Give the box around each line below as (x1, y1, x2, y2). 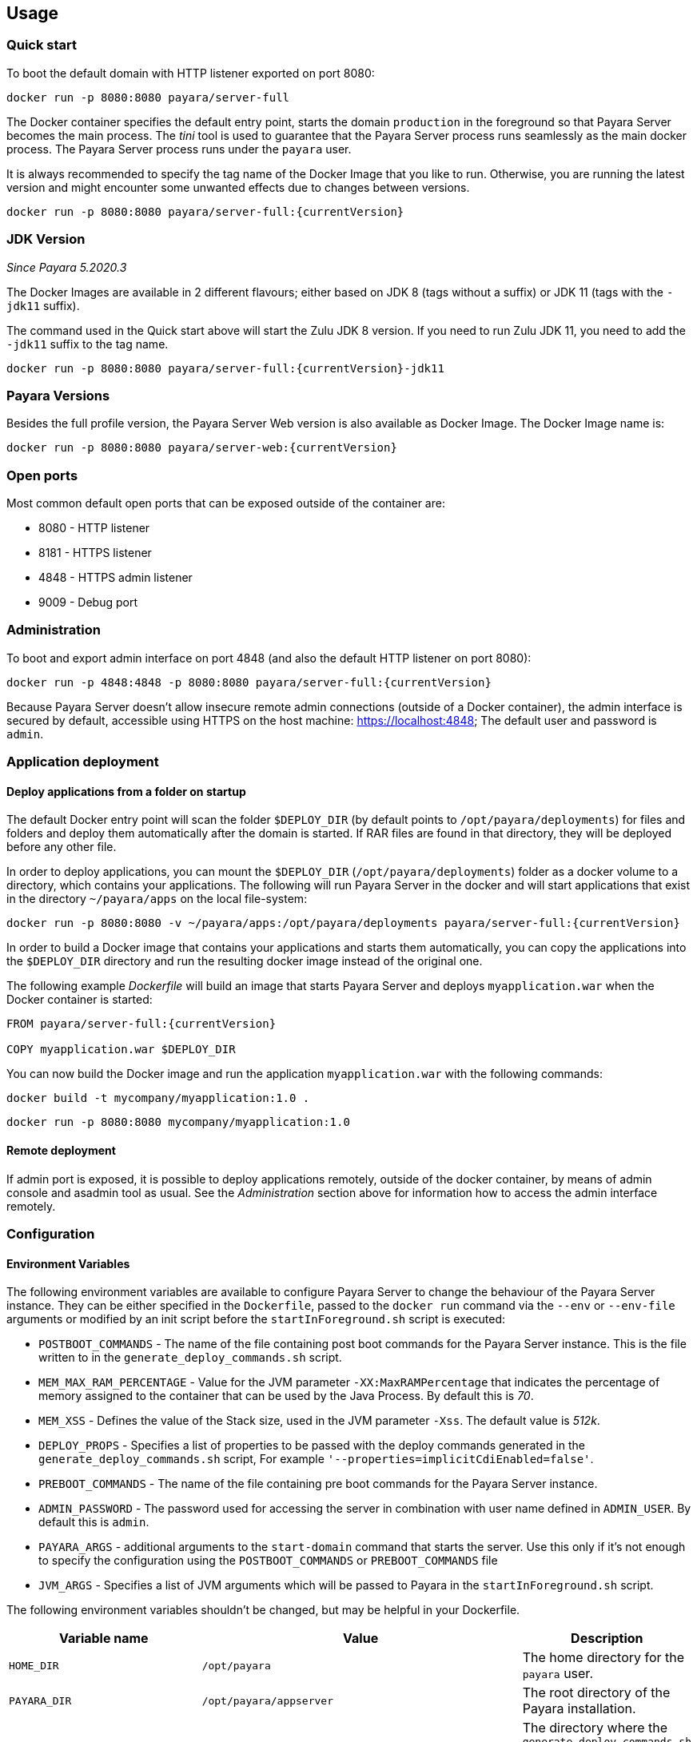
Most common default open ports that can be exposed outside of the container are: (6, 496, 445, 511)
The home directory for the (522, 1649, 685, 1666)
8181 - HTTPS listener (38, 546, 152, 560)
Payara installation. (522, 1700, 636, 1717)
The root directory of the (522, 1684, 671, 1701)
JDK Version (6, 231, 86, 248)
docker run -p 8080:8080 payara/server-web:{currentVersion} (6, 441, 397, 455)
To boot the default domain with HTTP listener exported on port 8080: (6, 66, 375, 80)
